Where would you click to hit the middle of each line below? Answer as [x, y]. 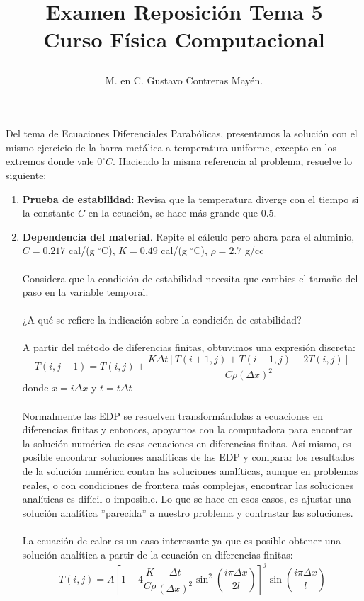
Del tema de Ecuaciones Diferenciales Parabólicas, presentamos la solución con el [182, 133]
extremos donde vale [50, 161]
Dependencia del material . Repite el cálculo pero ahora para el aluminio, [188, 236]
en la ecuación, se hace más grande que [173, 213]
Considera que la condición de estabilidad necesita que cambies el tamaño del [190, 278]
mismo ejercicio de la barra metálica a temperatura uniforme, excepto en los [171, 147]
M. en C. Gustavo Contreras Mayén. [184, 80]
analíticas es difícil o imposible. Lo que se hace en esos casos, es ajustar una [187, 499]
